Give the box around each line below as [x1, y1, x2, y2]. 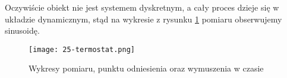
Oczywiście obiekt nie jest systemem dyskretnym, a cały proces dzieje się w [5, 1, 279, 13]
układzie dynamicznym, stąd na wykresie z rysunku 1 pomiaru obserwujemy [5, 12, 282, 25]
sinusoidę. [5, 24, 40, 37]
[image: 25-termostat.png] [29, 45, 135, 54]
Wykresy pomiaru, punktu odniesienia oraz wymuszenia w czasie [29, 62, 264, 74]
